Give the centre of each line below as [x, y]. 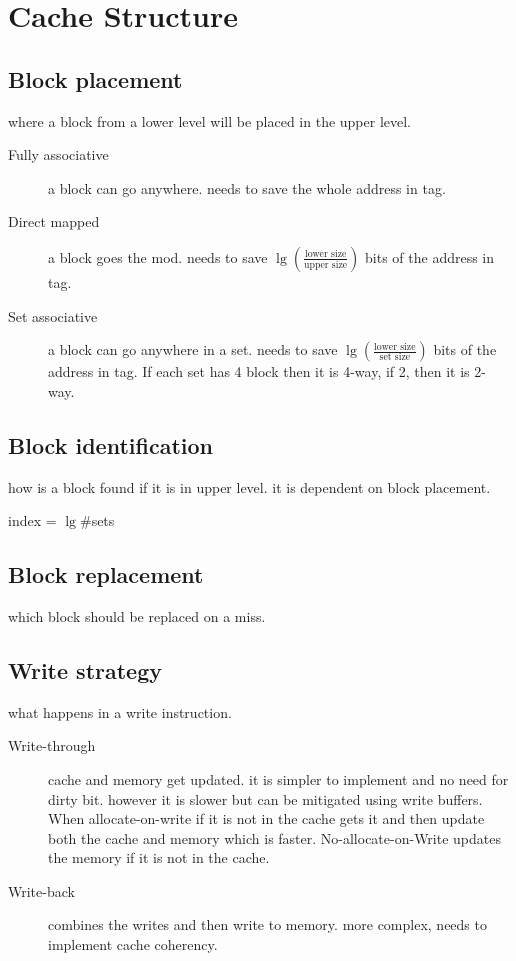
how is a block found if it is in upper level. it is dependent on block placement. [249, 486]
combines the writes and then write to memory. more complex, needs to [267, 924]
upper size [326, 265]
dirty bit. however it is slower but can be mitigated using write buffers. [265, 798]
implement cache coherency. [133, 944]
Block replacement [106, 574]
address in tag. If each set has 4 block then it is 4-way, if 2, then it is [259, 371]
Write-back [41, 890]
